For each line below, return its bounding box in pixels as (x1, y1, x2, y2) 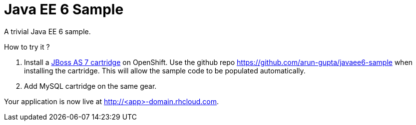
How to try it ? (4, 42, 50, 51)
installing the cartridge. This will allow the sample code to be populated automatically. (24, 66, 306, 75)
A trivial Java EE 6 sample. (4, 27, 91, 36)
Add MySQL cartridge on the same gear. (24, 81, 157, 90)
